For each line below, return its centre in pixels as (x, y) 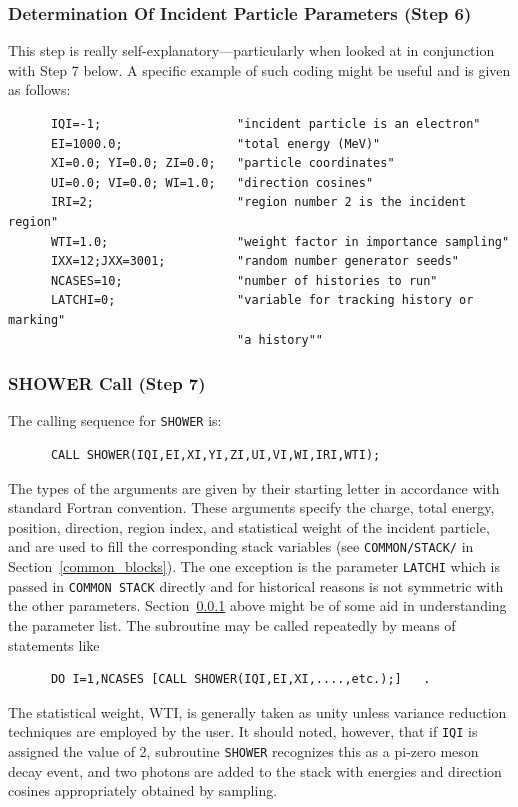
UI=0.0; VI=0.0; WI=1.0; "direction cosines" (212, 182)
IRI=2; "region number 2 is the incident (258, 202)
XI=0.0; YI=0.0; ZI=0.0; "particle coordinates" (222, 163)
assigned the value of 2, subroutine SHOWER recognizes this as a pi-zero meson (243, 750)
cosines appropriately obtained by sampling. (143, 790)
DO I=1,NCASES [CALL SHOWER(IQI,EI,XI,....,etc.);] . (240, 679)
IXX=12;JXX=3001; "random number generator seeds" (255, 261)
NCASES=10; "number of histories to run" (244, 280)
